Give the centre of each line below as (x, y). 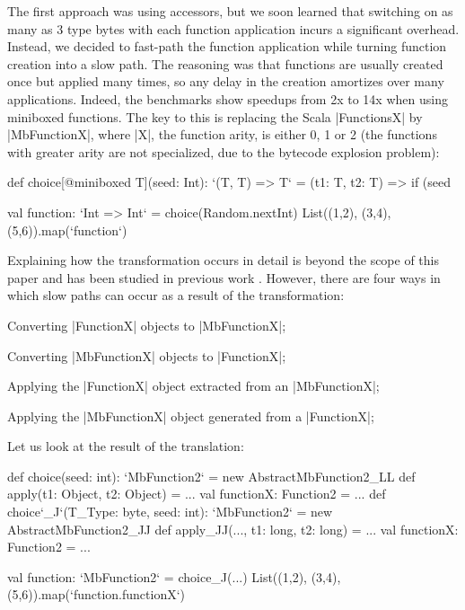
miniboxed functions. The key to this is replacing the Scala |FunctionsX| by (215, 116)
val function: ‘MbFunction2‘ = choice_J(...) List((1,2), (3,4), (174, 576)
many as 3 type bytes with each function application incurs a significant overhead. (233, 28)
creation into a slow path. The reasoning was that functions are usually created (225, 63)
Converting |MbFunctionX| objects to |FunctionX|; (147, 355)
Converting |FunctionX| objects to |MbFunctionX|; (147, 325)
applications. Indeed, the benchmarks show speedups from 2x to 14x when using (228, 98)
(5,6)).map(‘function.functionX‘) (97, 594)
